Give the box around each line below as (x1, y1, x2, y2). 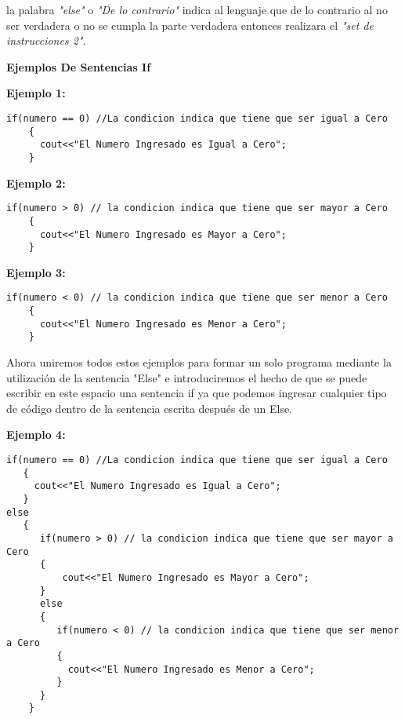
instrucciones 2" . (6, 32, 86, 49)
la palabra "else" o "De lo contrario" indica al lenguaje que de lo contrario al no (6, 2, 388, 17)
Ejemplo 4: (6, 426, 66, 443)
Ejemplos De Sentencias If (6, 58, 151, 75)
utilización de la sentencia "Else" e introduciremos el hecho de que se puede (6, 369, 367, 385)
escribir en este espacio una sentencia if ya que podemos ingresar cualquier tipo (6, 385, 387, 401)
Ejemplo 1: (6, 85, 66, 101)
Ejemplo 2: (6, 174, 66, 191)
